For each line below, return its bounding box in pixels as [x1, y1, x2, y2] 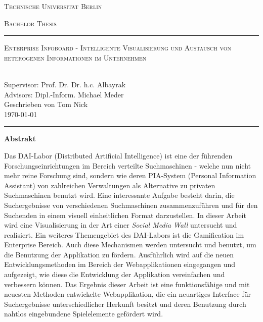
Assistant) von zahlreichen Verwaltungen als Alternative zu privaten [4, 180, 215, 190]
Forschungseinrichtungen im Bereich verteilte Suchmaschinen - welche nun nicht [4, 160, 251, 171]
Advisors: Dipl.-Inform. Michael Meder [4, 89, 124, 99]
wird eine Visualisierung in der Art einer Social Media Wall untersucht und [4, 220, 237, 230]
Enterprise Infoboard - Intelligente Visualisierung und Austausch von [4, 42, 231, 53]
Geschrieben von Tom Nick [4, 99, 88, 110]
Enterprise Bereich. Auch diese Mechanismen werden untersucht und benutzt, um [4, 239, 256, 250]
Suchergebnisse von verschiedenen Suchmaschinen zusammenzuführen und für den [4, 199, 258, 210]
